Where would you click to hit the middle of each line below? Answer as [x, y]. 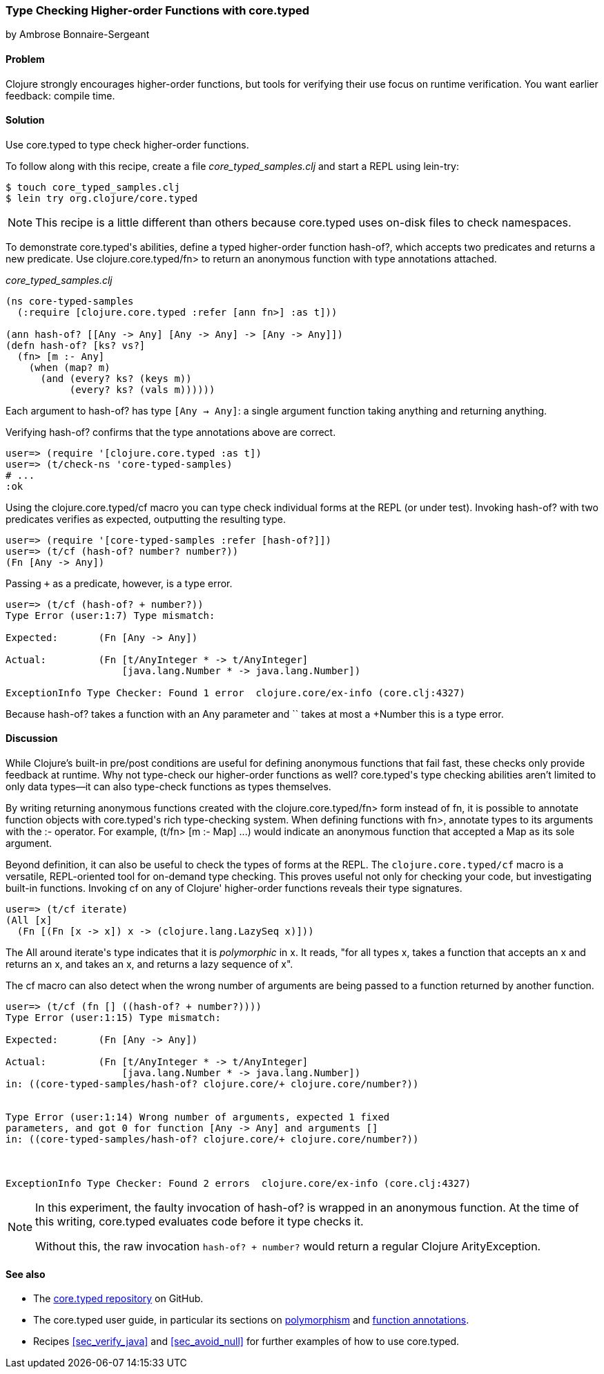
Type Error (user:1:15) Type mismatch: [113, 1018]
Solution [25, 120]
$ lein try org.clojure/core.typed [102, 198]
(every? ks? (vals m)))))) [142, 389]
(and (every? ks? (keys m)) [116, 378]
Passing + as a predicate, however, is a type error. [119, 583]
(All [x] [29, 920]
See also [26, 1274]
